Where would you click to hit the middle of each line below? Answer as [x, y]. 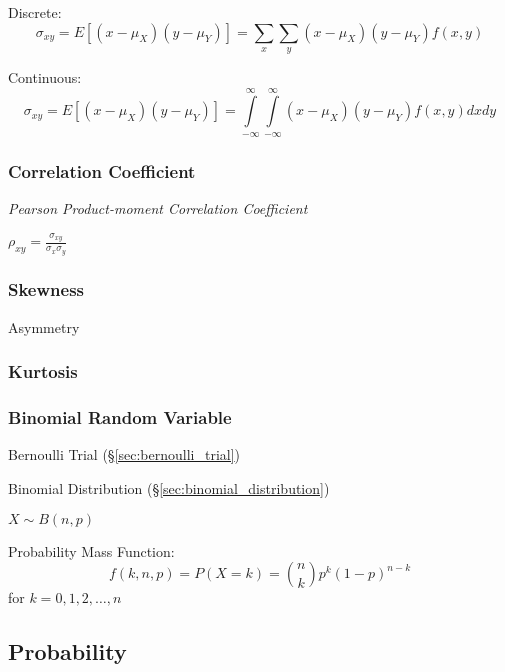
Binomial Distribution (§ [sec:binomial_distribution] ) [169, 488]
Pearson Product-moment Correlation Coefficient [158, 207]
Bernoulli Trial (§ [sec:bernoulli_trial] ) [124, 454]
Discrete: [35, 12]
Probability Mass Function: [91, 550]
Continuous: [45, 76]
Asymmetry [44, 326]
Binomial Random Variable [120, 417]
